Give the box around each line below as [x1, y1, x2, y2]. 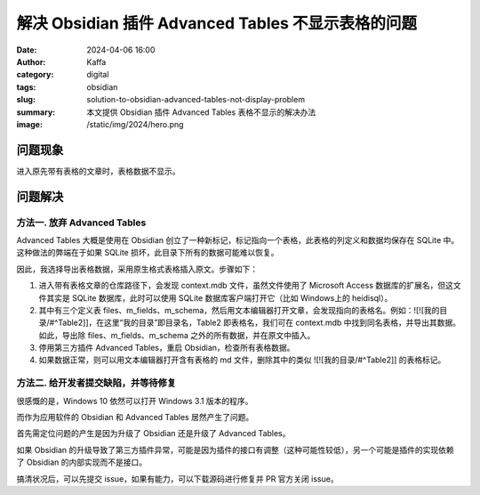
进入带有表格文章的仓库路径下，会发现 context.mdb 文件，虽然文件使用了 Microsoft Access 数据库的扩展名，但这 [38, 280, 453, 291]
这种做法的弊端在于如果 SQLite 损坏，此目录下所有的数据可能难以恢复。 [16, 247, 279, 258]
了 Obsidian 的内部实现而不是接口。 [16, 457, 148, 467]
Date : [16, 45, 37, 55]
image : [16, 118, 44, 129]
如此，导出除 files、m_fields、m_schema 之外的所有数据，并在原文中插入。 [38, 329, 316, 340]
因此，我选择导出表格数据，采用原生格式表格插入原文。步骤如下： [16, 264, 258, 274]
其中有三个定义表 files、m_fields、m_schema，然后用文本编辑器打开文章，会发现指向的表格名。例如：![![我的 [38, 304, 440, 315]
